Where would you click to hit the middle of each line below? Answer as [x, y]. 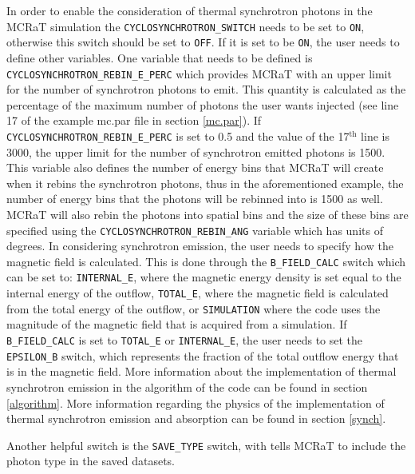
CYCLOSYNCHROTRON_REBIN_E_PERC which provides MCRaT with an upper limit [199, 73]
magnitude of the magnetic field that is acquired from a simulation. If [177, 324]
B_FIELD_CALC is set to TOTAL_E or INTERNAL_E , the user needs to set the [185, 340]
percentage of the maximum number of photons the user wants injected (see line [203, 104]
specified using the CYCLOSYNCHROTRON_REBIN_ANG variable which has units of [195, 230]
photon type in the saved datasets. [91, 461]
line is [375, 135]
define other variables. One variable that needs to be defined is [160, 57]
